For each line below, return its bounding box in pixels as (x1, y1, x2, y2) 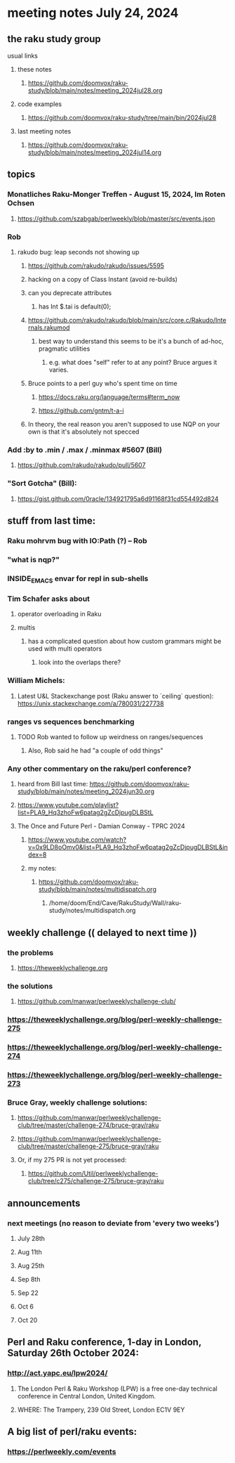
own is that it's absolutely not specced (27, 427, 140, 436)
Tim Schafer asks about (7, 594, 90, 604)
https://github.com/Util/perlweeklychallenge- (27, 1169, 159, 1178)
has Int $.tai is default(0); (38, 302, 112, 311)
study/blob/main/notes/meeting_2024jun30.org (17, 787, 154, 795)
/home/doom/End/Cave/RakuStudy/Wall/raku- (48, 899, 182, 907)
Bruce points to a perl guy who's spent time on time (27, 379, 177, 387)
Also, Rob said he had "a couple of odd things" (27, 746, 163, 755)
